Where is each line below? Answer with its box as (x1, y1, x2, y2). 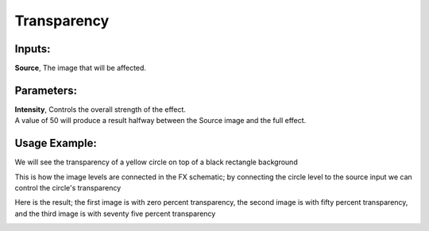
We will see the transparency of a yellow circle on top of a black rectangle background (14, 157, 298, 167)
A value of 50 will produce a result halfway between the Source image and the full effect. (14, 116, 307, 125)
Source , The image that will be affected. (14, 64, 147, 73)
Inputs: (14, 42, 51, 56)
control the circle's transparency (14, 183, 122, 193)
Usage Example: (14, 137, 97, 150)
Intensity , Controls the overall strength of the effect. (14, 104, 187, 114)
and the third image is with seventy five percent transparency (14, 209, 216, 218)
